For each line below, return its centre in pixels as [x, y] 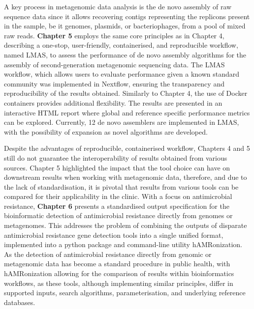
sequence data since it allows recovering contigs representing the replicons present [127, 16]
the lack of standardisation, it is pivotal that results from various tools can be [121, 186]
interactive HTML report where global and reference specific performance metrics [127, 112]
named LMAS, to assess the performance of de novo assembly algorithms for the [125, 54]
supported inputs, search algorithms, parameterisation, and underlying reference [125, 293]
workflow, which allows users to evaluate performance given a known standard [122, 74]
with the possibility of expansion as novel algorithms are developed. [106, 131]
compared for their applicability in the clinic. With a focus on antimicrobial [118, 196]
